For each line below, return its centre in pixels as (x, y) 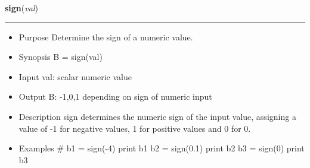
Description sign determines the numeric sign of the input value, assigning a (157, 116)
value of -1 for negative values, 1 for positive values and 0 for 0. (135, 128)
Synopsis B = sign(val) (61, 57)
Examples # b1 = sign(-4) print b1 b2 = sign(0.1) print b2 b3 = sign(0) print (162, 148)
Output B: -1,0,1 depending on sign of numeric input (115, 96)
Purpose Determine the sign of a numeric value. (106, 37)
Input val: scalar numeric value (75, 76)
